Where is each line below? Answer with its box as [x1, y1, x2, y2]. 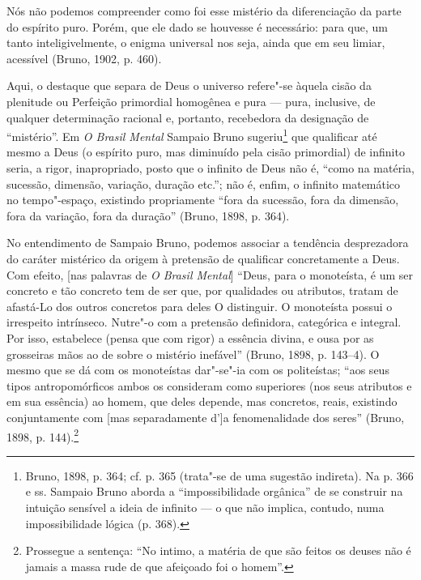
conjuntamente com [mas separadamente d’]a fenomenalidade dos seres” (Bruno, [6, 408, 405, 425]
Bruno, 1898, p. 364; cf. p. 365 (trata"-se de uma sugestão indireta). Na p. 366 [25, 467, 414, 484]
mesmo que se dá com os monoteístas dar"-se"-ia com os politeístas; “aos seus [6, 361, 389, 378]
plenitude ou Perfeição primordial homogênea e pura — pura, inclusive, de [6, 92, 376, 109]
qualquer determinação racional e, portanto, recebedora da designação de [6, 109, 369, 126]
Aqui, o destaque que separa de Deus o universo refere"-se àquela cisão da [6, 77, 372, 94]
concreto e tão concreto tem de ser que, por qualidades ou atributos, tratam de [6, 282, 398, 299]
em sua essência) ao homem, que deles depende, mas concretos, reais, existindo [6, 393, 398, 410]
